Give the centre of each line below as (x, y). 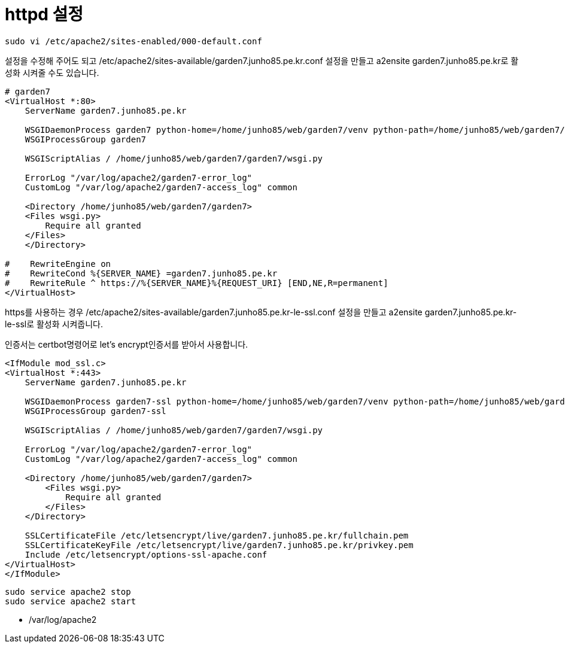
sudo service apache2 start (71, 601)
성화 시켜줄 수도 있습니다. (52, 72)
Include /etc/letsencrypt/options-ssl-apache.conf (146, 554)
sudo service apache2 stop (68, 591)
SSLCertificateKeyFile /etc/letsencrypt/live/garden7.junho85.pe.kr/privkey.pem (219, 545)
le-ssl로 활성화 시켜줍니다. (54, 324)
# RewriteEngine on (58, 264)
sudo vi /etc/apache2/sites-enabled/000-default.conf (133, 41)
